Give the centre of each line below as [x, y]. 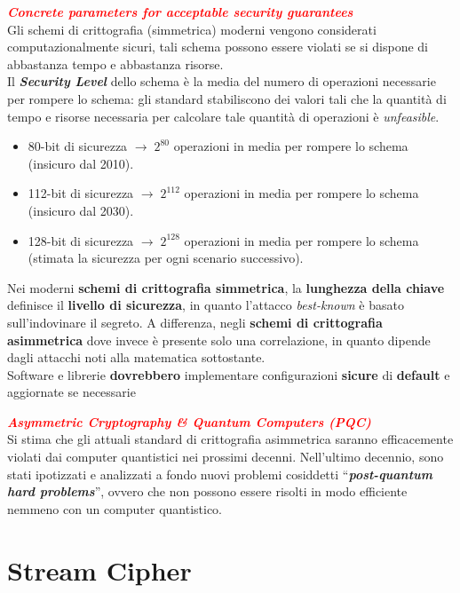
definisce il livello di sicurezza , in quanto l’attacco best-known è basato [206, 305]
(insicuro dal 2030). [81, 210]
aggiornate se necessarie [71, 392]
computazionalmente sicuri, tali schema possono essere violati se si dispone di [218, 47]
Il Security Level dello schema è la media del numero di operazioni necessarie [222, 81]
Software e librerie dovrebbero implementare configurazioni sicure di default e [229, 374]
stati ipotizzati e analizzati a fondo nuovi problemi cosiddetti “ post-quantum [220, 474]
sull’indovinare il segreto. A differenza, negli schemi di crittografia [195, 322]
